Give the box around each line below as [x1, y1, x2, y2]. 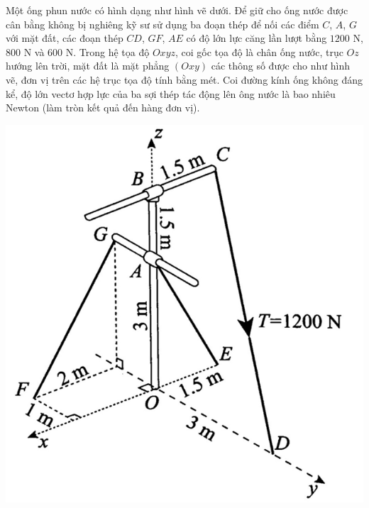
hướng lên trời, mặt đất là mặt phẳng [6, 58, 170, 73]
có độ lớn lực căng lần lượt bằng [186, 31, 327, 45]
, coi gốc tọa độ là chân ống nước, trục [175, 44, 343, 59]
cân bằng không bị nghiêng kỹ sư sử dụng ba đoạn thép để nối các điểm [6, 16, 319, 31]
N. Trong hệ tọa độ [65, 44, 150, 59]
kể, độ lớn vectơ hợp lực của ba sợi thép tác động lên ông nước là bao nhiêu [6, 86, 336, 101]
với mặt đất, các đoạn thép [6, 31, 123, 45]
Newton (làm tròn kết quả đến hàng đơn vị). [6, 100, 200, 115]
